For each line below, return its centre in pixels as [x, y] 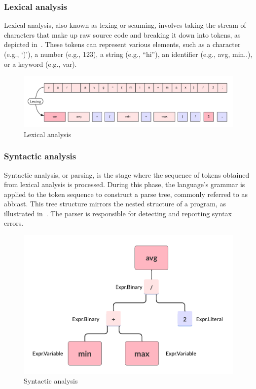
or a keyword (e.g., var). [40, 64]
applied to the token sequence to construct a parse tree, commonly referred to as [126, 194]
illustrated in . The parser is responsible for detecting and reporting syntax [118, 213]
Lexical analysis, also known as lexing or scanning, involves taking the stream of [125, 25]
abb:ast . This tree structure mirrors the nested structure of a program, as [115, 204]
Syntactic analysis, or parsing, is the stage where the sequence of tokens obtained [127, 174]
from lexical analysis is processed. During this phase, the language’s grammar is [125, 184]
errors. [14, 223]
